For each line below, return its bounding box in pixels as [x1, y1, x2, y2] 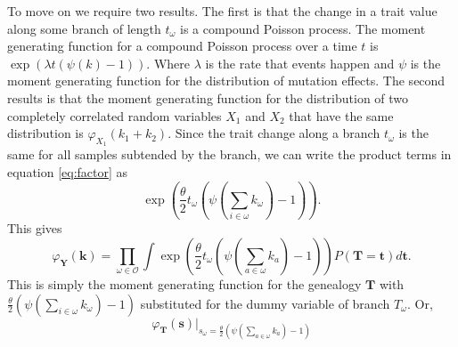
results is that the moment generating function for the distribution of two [7, 88, 409, 107]
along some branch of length [7, 19, 161, 37]
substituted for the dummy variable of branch [140, 294, 390, 312]
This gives [7, 219, 62, 238]
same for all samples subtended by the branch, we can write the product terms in [7, 145, 452, 164]
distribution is [7, 124, 84, 142]
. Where [146, 53, 190, 72]
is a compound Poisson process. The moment [180, 19, 426, 37]
